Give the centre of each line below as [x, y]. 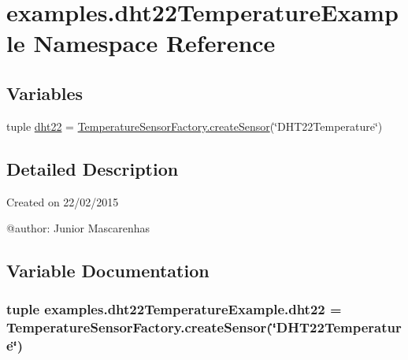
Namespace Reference [154, 43]
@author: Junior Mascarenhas [78, 228]
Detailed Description [93, 168]
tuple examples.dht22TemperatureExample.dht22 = [174, 309]
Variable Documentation [108, 271]
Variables [45, 93]
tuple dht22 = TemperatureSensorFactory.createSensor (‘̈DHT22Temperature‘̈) [195, 126]
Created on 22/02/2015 [63, 201]
